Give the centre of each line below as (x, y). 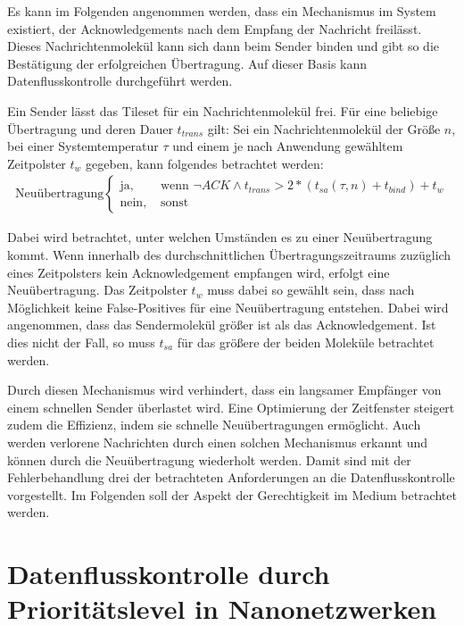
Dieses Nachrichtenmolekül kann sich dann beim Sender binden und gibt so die (223, 46)
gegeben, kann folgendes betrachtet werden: (205, 163)
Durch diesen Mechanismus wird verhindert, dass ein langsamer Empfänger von (224, 390)
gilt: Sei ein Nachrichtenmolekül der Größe (324, 128)
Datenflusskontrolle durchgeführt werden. (120, 81)
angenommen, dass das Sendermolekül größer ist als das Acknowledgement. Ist (222, 325)
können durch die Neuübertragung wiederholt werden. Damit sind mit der (209, 459)
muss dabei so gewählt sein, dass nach (311, 290)
